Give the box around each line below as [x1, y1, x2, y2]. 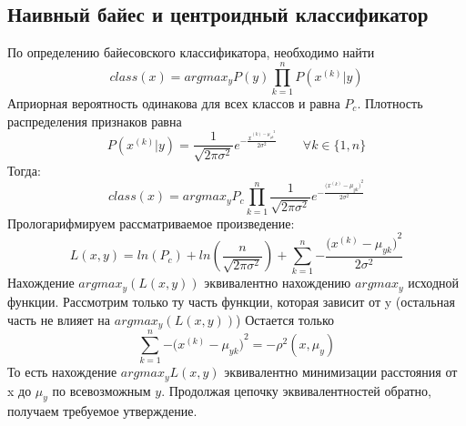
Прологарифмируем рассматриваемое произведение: [7, 213, 295, 232]
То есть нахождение [7, 362, 117, 381]
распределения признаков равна [7, 111, 182, 130]
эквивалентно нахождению [204, 273, 351, 292]
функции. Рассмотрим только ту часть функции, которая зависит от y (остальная [7, 291, 455, 310]
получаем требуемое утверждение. [7, 401, 198, 421]
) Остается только [236, 309, 335, 329]
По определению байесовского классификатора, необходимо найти [7, 43, 375, 62]
